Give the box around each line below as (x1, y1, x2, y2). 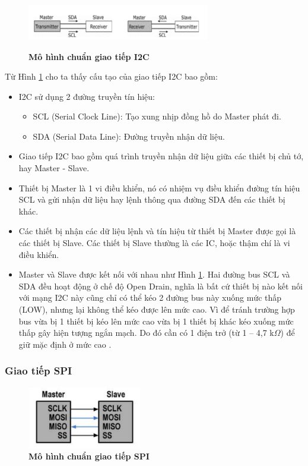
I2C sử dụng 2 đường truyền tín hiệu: (18, 90, 155, 102)
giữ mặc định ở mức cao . (18, 338, 112, 350)
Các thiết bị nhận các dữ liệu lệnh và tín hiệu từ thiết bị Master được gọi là (18, 225, 296, 237)
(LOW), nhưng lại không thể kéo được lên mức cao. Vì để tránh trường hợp (18, 303, 295, 316)
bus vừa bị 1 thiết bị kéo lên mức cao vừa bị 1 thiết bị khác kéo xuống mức (18, 314, 294, 327)
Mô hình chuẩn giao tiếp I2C (28, 50, 150, 62)
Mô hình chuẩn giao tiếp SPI (28, 450, 150, 462)
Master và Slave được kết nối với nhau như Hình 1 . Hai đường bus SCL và (18, 268, 290, 281)
